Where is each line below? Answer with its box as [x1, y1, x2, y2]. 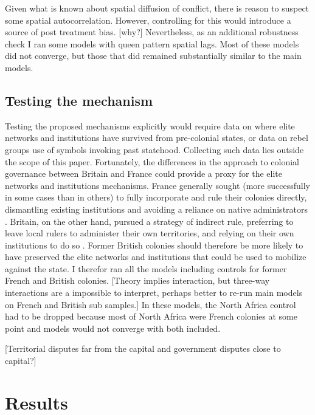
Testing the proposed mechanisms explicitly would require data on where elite [5, 119, 295, 132]
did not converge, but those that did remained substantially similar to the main [5, 49, 302, 62]
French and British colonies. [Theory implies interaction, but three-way [5, 274, 270, 287]
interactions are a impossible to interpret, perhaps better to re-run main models [5, 286, 303, 299]
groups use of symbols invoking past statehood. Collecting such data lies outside [5, 143, 304, 156]
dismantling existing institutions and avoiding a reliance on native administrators [5, 202, 308, 215]
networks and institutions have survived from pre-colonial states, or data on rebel [5, 131, 308, 144]
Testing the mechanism [5, 91, 153, 109]
